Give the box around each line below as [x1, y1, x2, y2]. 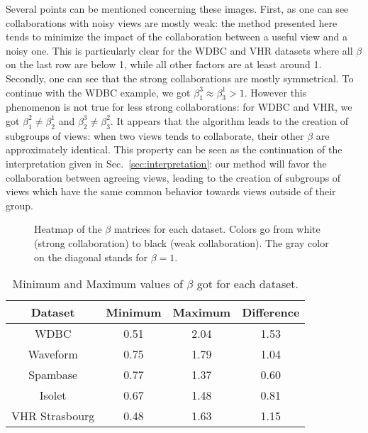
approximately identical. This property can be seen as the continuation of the [6, 142, 342, 157]
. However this [244, 84, 307, 99]
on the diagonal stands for [34, 249, 148, 264]
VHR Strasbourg [11, 407, 95, 424]
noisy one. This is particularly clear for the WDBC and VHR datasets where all [6, 43, 353, 57]
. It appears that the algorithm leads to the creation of [110, 113, 348, 128]
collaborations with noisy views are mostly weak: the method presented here [6, 15, 338, 30]
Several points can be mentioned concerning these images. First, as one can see [6, 1, 349, 16]
